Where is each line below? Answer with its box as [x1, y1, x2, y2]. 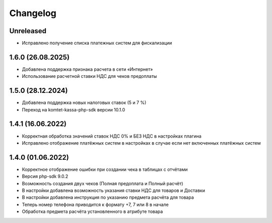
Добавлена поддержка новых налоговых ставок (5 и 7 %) [22, 99, 147, 105]
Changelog [9, 8, 56, 19]
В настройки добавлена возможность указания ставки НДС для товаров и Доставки [22, 187, 205, 193]
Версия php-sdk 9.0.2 [22, 173, 69, 179]
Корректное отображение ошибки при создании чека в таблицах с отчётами [22, 166, 188, 172]
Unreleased [9, 27, 47, 35]
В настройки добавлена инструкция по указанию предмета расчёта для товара [22, 194, 194, 200]
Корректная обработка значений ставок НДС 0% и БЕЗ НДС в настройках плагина [22, 133, 201, 139]
